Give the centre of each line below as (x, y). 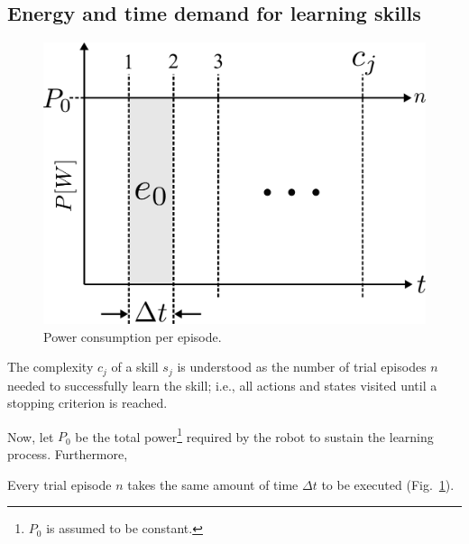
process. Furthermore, (68, 454)
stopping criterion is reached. (87, 403)
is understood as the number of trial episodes (302, 367)
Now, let (31, 436)
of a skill (135, 367)
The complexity (51, 367)
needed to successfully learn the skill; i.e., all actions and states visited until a (222, 385)
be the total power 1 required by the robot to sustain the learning (254, 435)
